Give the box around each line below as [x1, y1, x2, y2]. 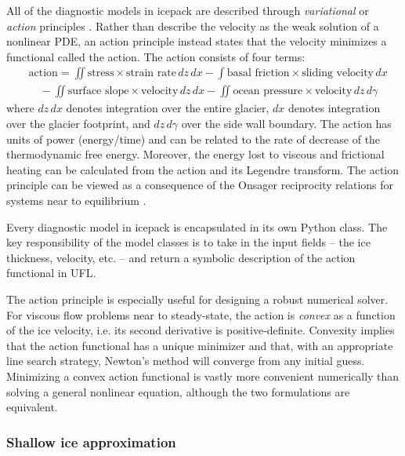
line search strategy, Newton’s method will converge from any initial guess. [6, 352, 365, 369]
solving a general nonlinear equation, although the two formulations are [6, 383, 350, 399]
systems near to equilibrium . [6, 192, 146, 208]
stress [87, 67, 114, 79]
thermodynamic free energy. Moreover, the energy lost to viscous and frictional [6, 146, 385, 162]
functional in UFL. [6, 264, 96, 281]
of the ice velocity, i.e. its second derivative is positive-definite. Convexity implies [6, 322, 395, 338]
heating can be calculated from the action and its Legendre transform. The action [6, 161, 400, 177]
